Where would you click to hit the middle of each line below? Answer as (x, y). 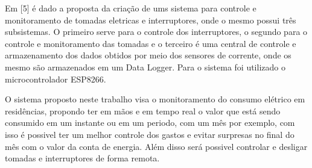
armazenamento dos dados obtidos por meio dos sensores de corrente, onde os (148, 55)
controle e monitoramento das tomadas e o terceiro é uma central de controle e (151, 43)
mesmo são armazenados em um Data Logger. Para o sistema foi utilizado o (145, 67)
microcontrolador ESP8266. (56, 79)
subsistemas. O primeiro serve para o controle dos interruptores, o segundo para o (156, 32)
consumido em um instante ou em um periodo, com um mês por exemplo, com (150, 123)
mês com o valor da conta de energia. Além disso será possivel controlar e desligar (156, 146)
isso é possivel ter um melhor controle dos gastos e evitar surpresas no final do (150, 134)
